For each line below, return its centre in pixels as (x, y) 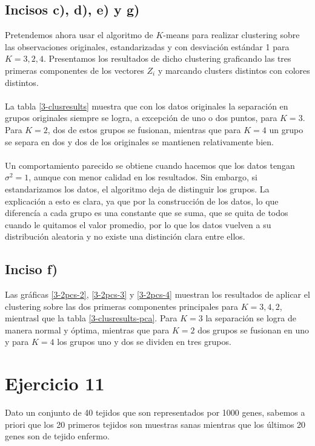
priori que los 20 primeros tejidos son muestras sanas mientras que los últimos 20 (155, 424)
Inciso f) (31, 269)
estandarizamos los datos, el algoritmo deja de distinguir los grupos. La (137, 189)
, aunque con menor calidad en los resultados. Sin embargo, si (143, 177)
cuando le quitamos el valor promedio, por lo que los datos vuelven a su (138, 224)
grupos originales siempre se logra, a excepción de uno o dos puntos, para (141, 118)
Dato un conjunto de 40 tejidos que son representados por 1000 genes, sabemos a (155, 412)
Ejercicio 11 (55, 383)
